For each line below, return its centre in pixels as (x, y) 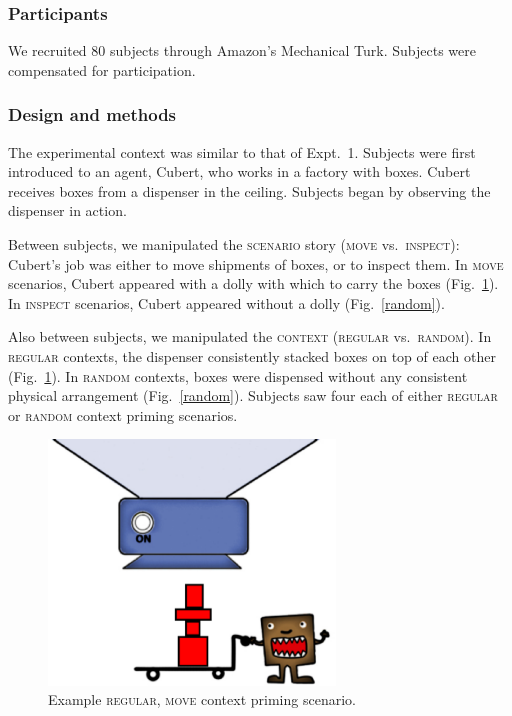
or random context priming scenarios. (123, 414)
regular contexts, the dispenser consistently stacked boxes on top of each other (252, 355)
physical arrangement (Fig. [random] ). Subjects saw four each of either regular (253, 395)
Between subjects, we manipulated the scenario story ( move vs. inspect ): (234, 244)
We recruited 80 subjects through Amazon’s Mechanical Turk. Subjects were (242, 50)
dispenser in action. (67, 210)
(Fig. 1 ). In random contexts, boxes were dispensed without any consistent (238, 375)
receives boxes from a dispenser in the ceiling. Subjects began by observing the (249, 190)
